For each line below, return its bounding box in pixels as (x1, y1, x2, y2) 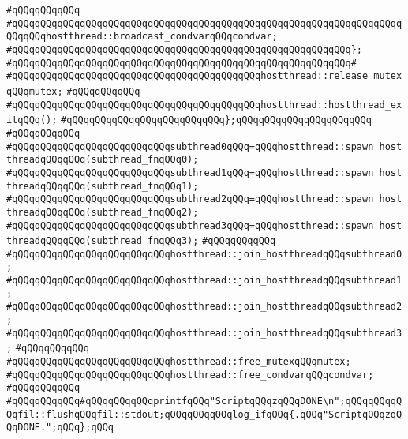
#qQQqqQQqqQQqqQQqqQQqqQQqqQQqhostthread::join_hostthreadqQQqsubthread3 (6, 327, 402, 339)
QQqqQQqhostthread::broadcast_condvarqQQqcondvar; (6, 31, 278, 43)
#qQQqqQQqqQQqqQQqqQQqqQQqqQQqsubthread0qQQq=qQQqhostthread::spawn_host (6, 141, 402, 152)
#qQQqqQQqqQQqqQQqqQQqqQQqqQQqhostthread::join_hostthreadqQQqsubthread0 (6, 248, 402, 260)
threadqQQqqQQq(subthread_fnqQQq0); (6, 154, 199, 166)
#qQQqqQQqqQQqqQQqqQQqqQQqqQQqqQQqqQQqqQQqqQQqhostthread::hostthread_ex (6, 99, 402, 111)
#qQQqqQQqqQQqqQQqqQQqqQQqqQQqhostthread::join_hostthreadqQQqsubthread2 (6, 301, 402, 313)
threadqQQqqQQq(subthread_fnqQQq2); (6, 206, 199, 218)
